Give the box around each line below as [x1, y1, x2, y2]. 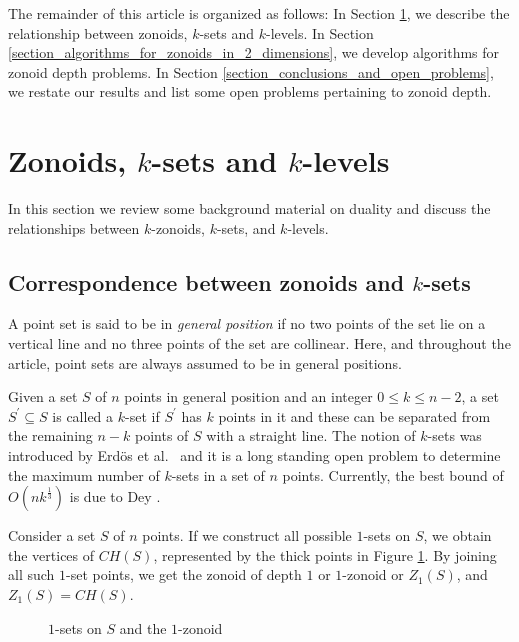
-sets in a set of [171, 464, 265, 485]
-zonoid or [342, 564, 404, 585]
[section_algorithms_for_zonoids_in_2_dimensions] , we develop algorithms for [8, 42, 500, 63]
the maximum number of [8, 464, 160, 485]
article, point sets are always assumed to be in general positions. [8, 352, 402, 373]
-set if [125, 405, 160, 426]
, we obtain [423, 525, 492, 546]
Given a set [8, 386, 78, 407]
